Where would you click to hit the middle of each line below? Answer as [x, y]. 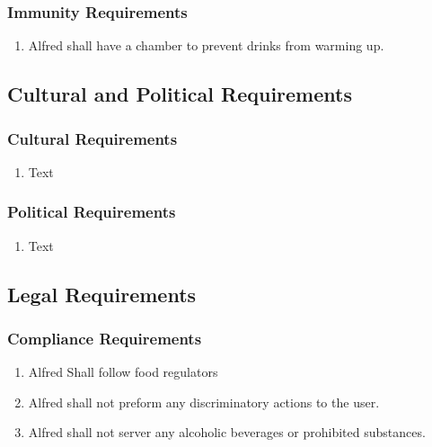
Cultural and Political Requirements [180, 94]
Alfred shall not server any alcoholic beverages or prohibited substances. [227, 432]
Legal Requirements [102, 294]
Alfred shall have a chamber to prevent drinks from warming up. [206, 45]
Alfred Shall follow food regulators [123, 372]
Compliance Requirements [105, 338]
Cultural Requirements [93, 138]
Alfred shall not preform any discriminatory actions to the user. [204, 402]
